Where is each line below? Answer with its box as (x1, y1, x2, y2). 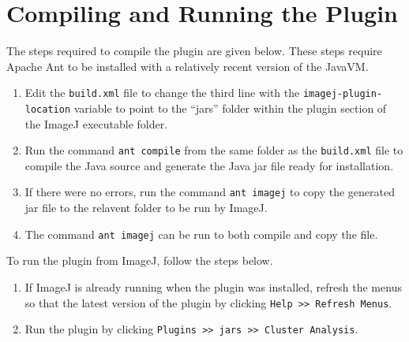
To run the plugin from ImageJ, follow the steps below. (6, 252, 273, 269)
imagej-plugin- (302, 88, 383, 100)
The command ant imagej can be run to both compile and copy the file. (24, 225, 378, 242)
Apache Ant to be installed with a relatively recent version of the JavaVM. (6, 58, 369, 74)
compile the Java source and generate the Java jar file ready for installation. (24, 157, 394, 173)
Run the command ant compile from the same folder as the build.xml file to (24, 142, 403, 158)
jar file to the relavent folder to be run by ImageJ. (24, 199, 268, 216)
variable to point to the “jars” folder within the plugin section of (73, 99, 387, 116)
